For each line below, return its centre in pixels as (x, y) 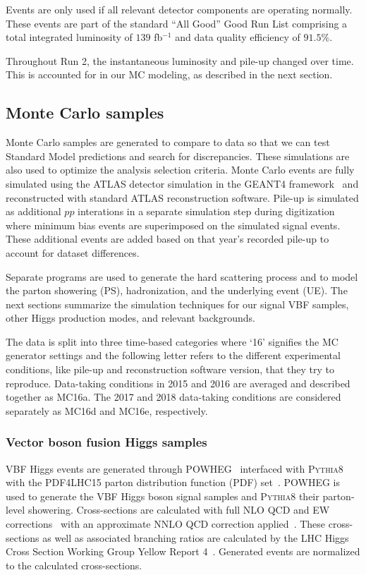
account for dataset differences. (73, 252)
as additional (33, 211)
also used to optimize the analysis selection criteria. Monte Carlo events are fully (180, 170)
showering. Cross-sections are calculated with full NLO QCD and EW (179, 510)
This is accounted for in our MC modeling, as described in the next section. (169, 74)
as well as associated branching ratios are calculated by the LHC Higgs (196, 537)
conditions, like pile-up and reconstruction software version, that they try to (170, 369)
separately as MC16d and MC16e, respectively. (107, 410)
